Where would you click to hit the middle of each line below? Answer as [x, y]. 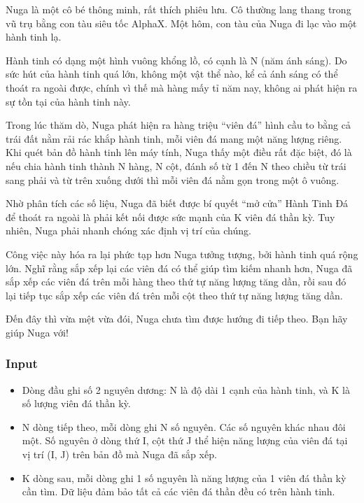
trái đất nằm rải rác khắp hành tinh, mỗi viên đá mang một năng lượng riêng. [174, 138]
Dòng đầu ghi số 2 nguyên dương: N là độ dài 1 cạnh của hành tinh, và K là [186, 389]
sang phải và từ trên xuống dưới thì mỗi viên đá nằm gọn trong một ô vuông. [173, 179]
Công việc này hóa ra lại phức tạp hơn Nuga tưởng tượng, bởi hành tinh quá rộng [182, 254]
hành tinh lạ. [34, 37]
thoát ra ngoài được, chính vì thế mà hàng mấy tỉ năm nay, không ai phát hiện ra [182, 87]
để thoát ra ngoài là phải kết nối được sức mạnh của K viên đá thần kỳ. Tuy [170, 217]
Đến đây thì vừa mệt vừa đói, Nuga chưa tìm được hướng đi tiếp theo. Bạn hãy [177, 319]
